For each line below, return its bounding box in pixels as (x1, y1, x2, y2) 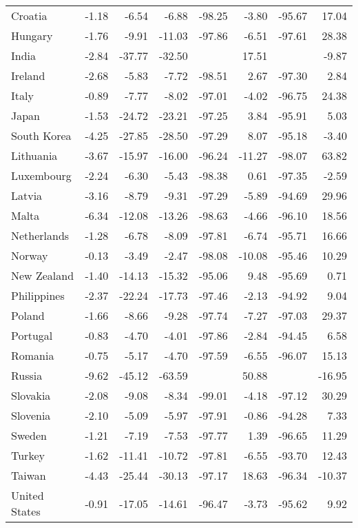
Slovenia (11, 407, 51, 423)
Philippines (11, 287, 65, 303)
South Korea (11, 128, 72, 143)
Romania (11, 347, 54, 363)
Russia (11, 367, 43, 383)
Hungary (11, 28, 53, 43)
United (11, 487, 44, 503)
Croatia (11, 8, 48, 23)
